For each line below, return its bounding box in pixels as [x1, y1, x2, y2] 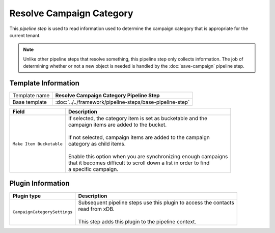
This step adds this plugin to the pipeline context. [78, 218, 197, 225]
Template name [12, 92, 50, 99]
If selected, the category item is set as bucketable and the [68, 115, 208, 122]
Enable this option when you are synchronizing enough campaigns [68, 153, 228, 160]
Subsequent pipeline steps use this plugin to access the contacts [78, 199, 234, 206]
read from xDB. [78, 205, 115, 212]
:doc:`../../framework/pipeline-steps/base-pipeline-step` [55, 99, 190, 106]
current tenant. [9, 32, 41, 38]
